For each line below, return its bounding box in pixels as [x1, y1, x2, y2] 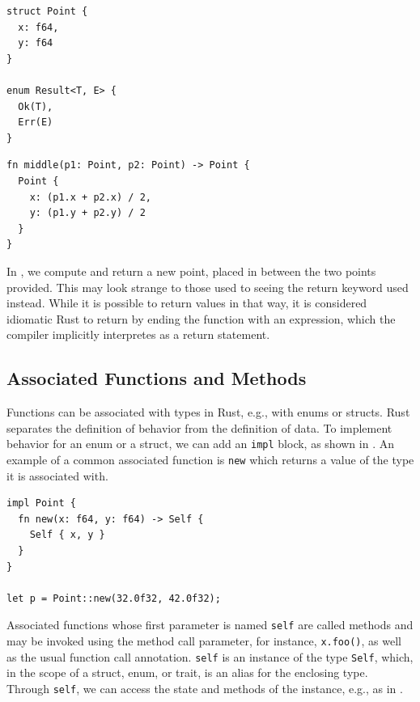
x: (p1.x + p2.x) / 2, [29, 191, 151, 203]
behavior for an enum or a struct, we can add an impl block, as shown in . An [6, 435, 394, 452]
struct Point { [6, 6, 88, 17]
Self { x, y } [29, 529, 105, 541]
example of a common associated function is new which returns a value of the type [6, 450, 414, 467]
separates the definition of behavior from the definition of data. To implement [6, 419, 392, 436]
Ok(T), [18, 100, 53, 112]
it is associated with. [6, 467, 108, 484]
